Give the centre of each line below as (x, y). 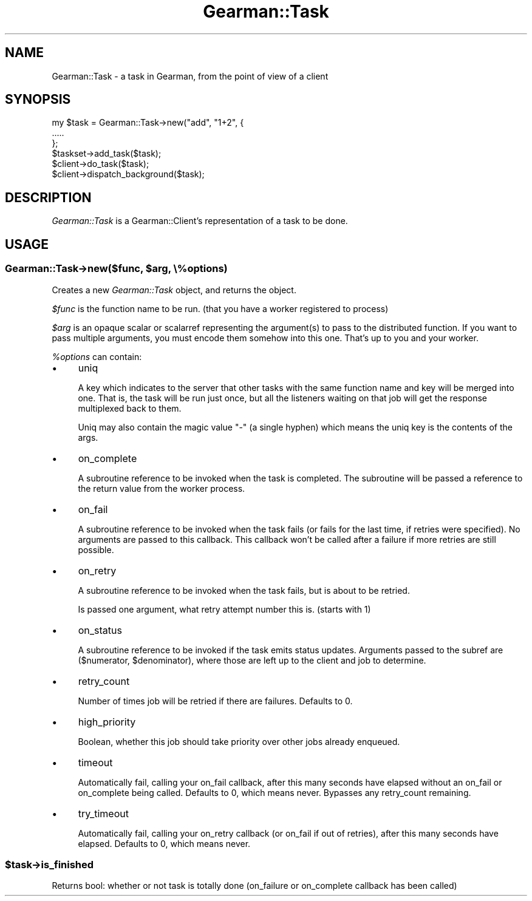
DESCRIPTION (48, 197)
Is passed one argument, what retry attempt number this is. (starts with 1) (224, 609)
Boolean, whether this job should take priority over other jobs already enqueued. (239, 741)
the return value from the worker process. (162, 488)
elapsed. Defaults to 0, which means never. (164, 843)
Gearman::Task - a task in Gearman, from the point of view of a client (190, 76)
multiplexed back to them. (130, 408)
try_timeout (103, 813)
